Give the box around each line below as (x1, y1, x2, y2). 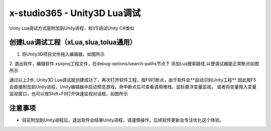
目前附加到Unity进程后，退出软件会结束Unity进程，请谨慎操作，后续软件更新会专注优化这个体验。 (22, 117, 224, 123)
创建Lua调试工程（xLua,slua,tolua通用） (9, 38, 137, 47)
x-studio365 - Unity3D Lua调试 (9, 8, 141, 19)
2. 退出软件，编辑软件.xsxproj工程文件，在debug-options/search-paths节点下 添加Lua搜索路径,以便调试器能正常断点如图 (9, 60, 259, 66)
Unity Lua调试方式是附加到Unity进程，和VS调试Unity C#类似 (9, 25, 135, 31)
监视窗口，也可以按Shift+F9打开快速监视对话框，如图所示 (9, 91, 128, 97)
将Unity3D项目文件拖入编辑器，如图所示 (22, 51, 105, 57)
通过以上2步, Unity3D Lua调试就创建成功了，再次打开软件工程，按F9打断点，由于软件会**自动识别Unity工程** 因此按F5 (9, 77, 256, 83)
